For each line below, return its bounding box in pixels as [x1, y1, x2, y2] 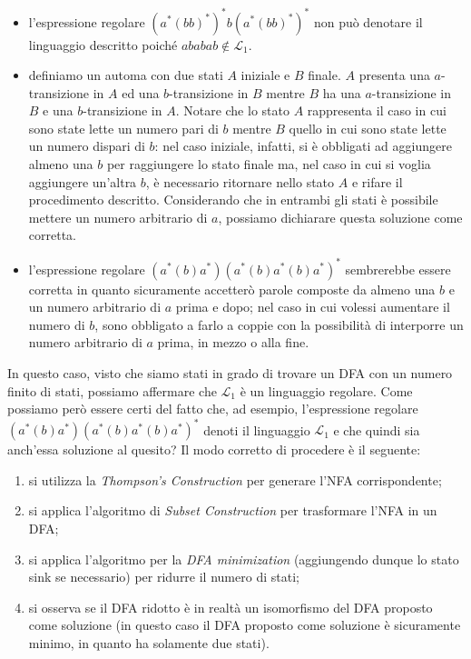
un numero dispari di [28, 136, 145, 155]
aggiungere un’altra [28, 172, 137, 191]
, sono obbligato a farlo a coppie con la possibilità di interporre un [94, 315, 464, 334]
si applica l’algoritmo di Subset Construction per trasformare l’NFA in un [28, 501, 437, 520]
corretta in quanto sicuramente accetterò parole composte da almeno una [28, 279, 436, 298]
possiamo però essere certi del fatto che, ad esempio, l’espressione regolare [7, 399, 418, 418]
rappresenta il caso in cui [307, 101, 446, 120]
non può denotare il [313, 12, 423, 31]
